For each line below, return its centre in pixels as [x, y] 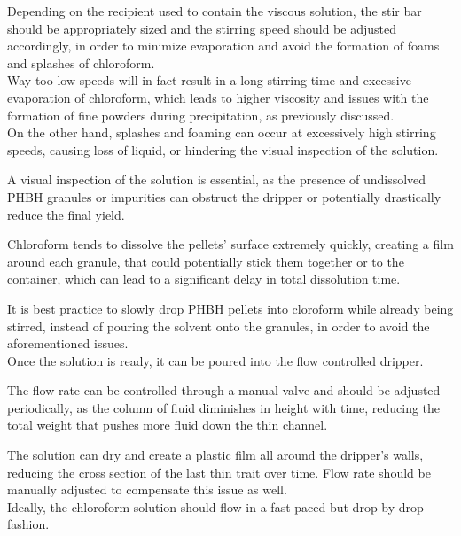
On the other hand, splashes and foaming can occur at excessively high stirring [222, 132]
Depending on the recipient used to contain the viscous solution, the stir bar [215, 11]
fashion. [28, 524]
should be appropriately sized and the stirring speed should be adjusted [202, 28]
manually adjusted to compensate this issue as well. [147, 489]
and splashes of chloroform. [81, 62]
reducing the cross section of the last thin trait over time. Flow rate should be [219, 472]
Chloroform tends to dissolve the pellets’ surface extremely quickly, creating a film [230, 244]
